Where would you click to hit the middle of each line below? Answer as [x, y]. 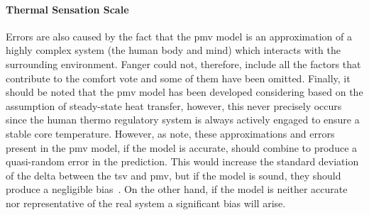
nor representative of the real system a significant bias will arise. [146, 203]
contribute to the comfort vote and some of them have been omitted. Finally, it [178, 78]
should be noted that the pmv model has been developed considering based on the [184, 92]
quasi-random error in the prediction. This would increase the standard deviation [182, 161]
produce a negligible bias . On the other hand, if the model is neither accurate [177, 189]
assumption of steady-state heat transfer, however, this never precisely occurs [174, 105]
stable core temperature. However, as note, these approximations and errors [170, 133]
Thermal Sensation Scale [67, 9]
